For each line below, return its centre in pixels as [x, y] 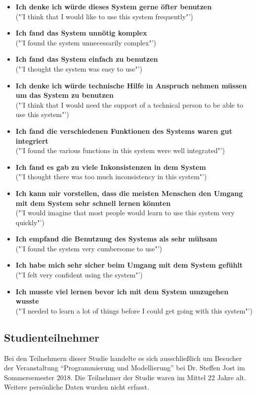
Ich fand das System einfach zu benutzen [87, 59]
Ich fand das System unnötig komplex [81, 33]
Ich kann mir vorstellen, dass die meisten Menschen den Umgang [129, 193]
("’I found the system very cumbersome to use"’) [89, 248]
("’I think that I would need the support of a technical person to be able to [129, 104]
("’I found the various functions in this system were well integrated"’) [120, 150]
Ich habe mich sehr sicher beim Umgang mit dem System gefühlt [129, 265]
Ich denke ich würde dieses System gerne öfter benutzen [114, 6]
